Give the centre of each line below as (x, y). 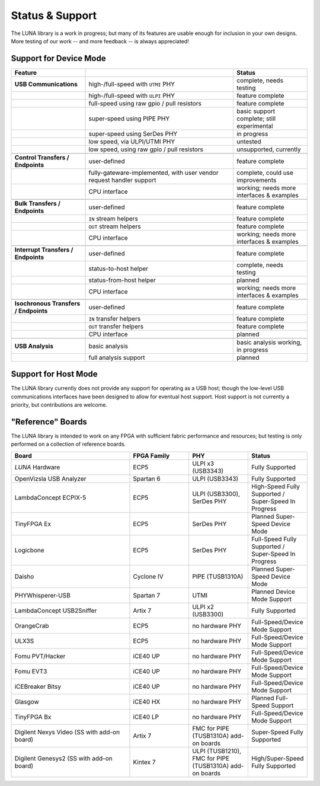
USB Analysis (34, 346)
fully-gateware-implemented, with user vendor (153, 172)
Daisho (24, 576)
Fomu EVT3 (31, 671)
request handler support (122, 180)
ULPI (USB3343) (215, 478)
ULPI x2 (203, 606)
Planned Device (273, 592)
